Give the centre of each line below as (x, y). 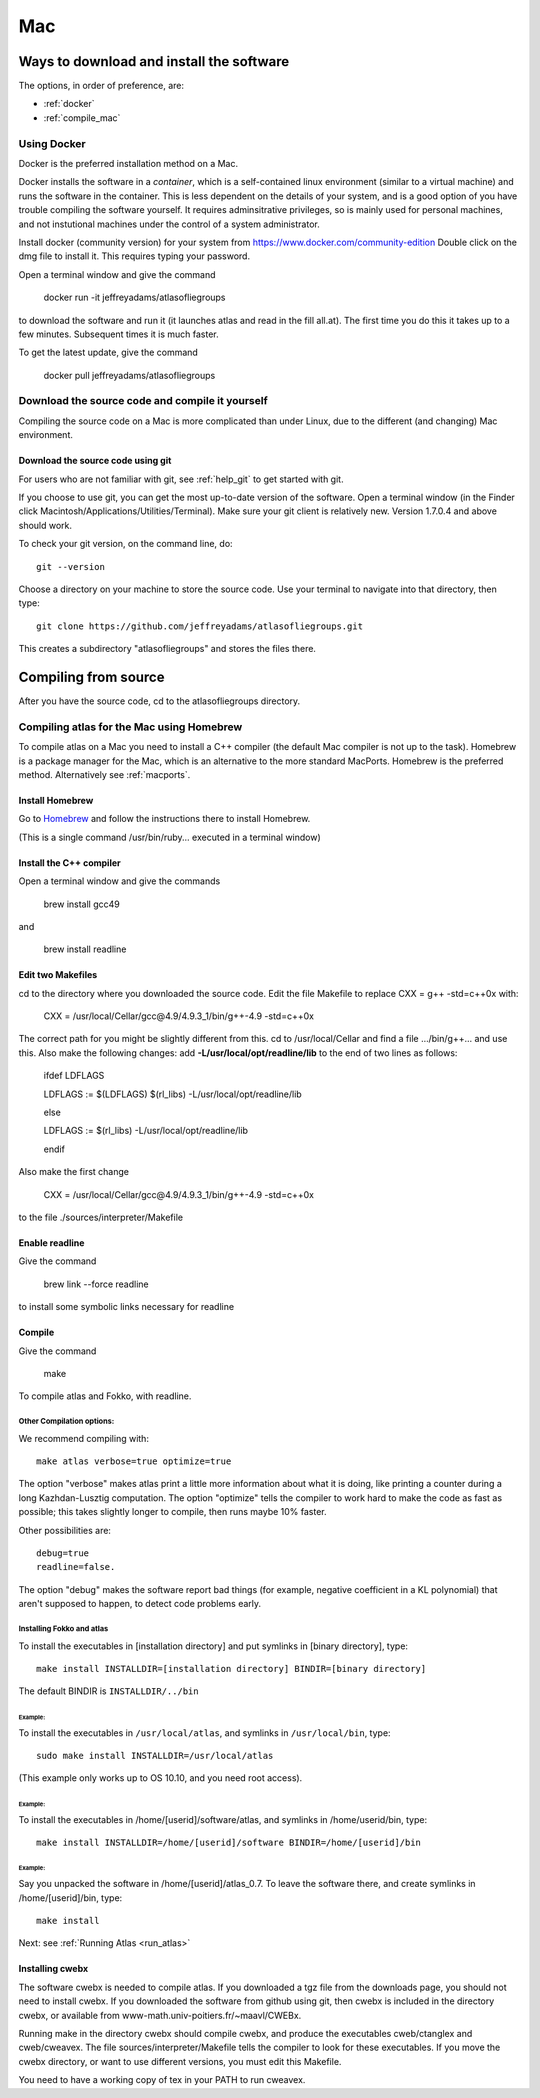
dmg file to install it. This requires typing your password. (134, 256)
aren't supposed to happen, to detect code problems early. (140, 1604)
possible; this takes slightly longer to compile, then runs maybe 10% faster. (172, 1512)
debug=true (63, 1553)
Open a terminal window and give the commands (119, 881)
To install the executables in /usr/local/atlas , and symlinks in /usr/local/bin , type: (204, 1732)
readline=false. (76, 1567)
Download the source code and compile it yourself (143, 401)
